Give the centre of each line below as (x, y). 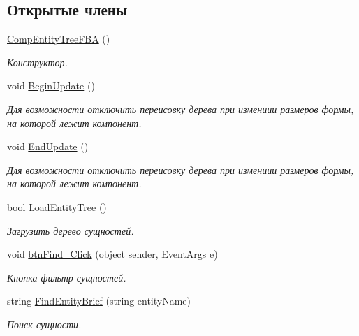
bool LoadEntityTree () (57, 206)
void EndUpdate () (48, 146)
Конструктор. (37, 62)
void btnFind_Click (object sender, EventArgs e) (112, 254)
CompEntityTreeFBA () (59, 39)
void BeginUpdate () (51, 86)
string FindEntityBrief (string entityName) (99, 301)
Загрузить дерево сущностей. (71, 230)
